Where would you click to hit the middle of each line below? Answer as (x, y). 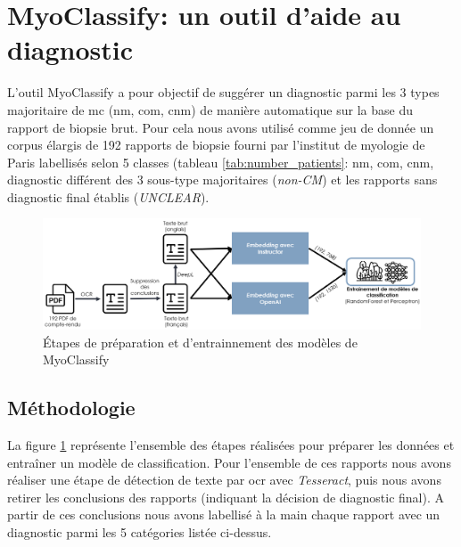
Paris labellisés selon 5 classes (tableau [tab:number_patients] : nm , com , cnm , (221, 162)
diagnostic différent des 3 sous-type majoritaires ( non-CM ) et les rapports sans (222, 180)
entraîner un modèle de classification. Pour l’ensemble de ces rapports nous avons (229, 462)
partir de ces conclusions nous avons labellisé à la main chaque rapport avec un (224, 514)
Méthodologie (71, 408)
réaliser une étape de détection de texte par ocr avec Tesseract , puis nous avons (224, 480)
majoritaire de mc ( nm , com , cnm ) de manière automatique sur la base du (210, 109)
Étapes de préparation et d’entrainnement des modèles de (200, 342)
